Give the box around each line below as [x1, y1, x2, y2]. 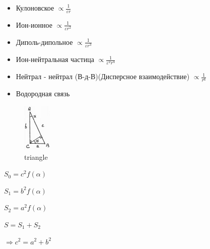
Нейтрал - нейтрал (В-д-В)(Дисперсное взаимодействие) [16, 71, 190, 82]
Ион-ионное [16, 19, 52, 30]
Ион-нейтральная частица [16, 54, 94, 65]
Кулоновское [16, 3, 54, 13]
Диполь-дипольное [16, 36, 73, 47]
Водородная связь [16, 88, 70, 99]
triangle [24, 151, 48, 162]
